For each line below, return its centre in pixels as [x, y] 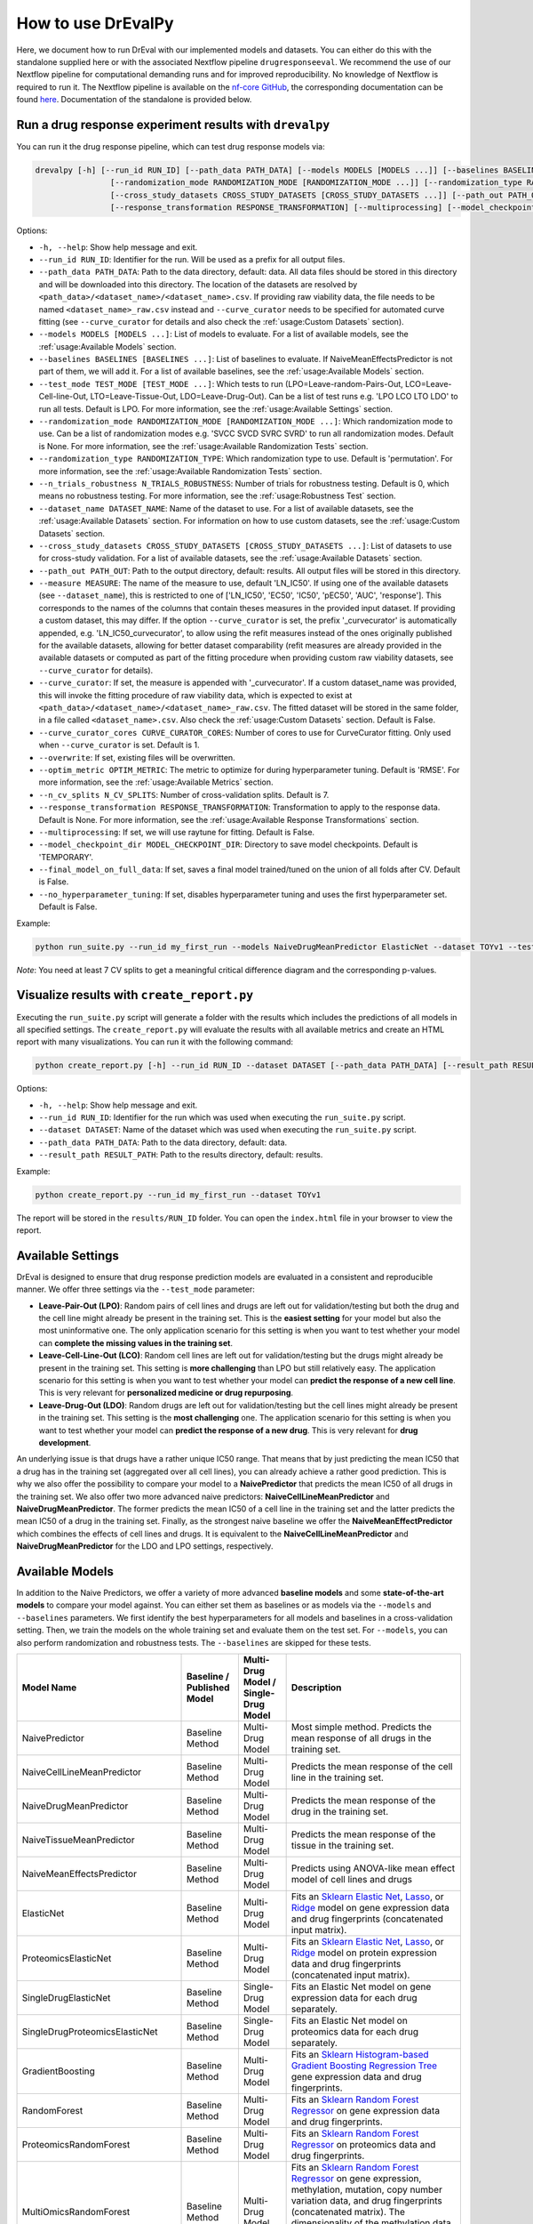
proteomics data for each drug [355, 2031]
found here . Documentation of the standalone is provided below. [134, 100]
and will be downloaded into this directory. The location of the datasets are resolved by [198, 284]
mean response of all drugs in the [361, 1737]
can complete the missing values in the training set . [135, 1342]
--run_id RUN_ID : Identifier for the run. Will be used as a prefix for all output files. [192, 259]
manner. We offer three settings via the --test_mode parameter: [135, 1289]
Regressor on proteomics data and [363, 2144]
